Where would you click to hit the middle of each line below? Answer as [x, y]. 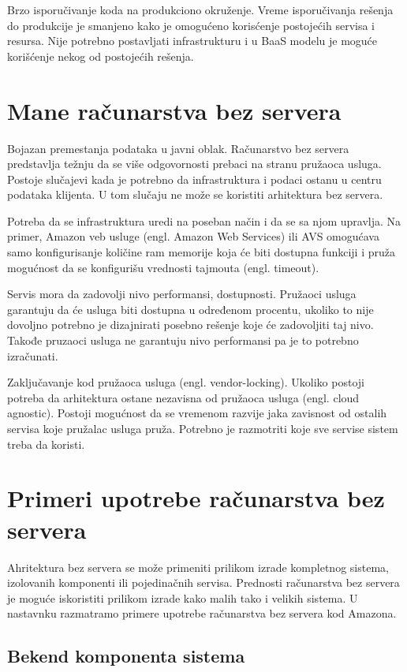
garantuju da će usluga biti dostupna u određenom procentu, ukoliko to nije [190, 309]
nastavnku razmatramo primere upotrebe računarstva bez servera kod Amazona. [202, 613]
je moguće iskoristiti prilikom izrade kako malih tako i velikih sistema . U [183, 597]
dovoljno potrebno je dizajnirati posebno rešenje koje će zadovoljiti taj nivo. [190, 325]
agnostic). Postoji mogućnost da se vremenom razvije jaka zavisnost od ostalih [197, 413]
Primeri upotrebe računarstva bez [196, 498]
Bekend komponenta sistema [126, 656]
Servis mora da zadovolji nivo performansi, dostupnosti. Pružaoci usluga [182, 294]
